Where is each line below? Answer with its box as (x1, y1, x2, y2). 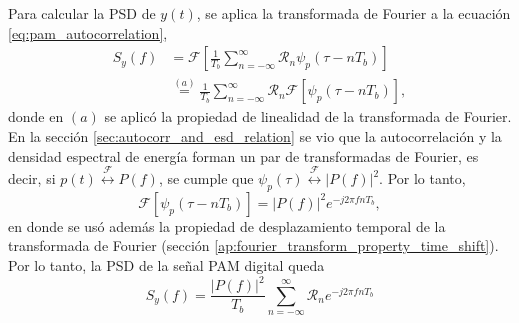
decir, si (8, 168, 56, 189)
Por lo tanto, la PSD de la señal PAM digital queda (8, 255, 325, 276)
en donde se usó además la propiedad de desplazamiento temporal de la (8, 215, 446, 236)
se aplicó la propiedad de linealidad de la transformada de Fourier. (104, 106, 512, 127)
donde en (8, 106, 64, 127)
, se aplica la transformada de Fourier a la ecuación (196, 3, 511, 23)
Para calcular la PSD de (8, 3, 156, 23)
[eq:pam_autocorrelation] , (8, 22, 168, 43)
